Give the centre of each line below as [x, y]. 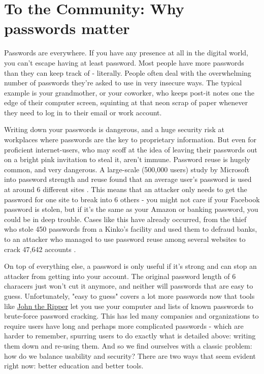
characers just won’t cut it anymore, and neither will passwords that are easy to [129, 286]
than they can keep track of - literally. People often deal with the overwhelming [128, 72]
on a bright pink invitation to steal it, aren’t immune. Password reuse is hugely [127, 159]
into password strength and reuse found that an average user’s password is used [128, 179]
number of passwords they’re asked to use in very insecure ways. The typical [123, 83]
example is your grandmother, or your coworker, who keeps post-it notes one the [129, 92]
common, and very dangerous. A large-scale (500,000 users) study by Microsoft [127, 169]
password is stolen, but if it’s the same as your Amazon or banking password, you [131, 209]
